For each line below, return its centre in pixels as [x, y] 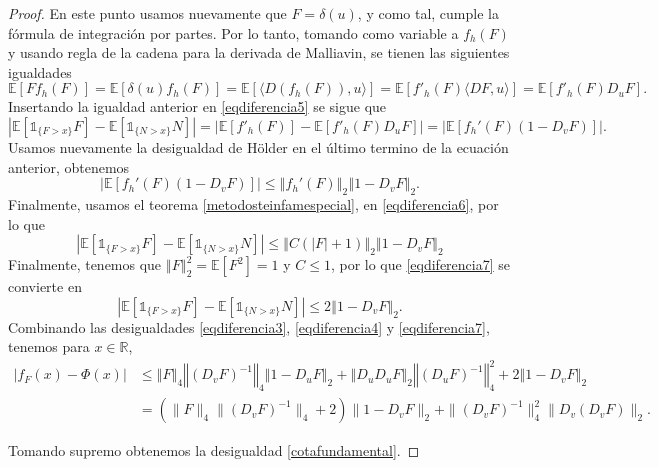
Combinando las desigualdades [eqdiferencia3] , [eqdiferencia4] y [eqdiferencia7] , [249, 326]
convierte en [45, 286]
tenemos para [49, 346]
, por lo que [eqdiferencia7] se [420, 264]
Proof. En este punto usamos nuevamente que [147, 13]
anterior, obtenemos [69, 166]
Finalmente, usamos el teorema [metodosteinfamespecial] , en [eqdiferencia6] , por [253, 203]
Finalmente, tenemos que [85, 264]
